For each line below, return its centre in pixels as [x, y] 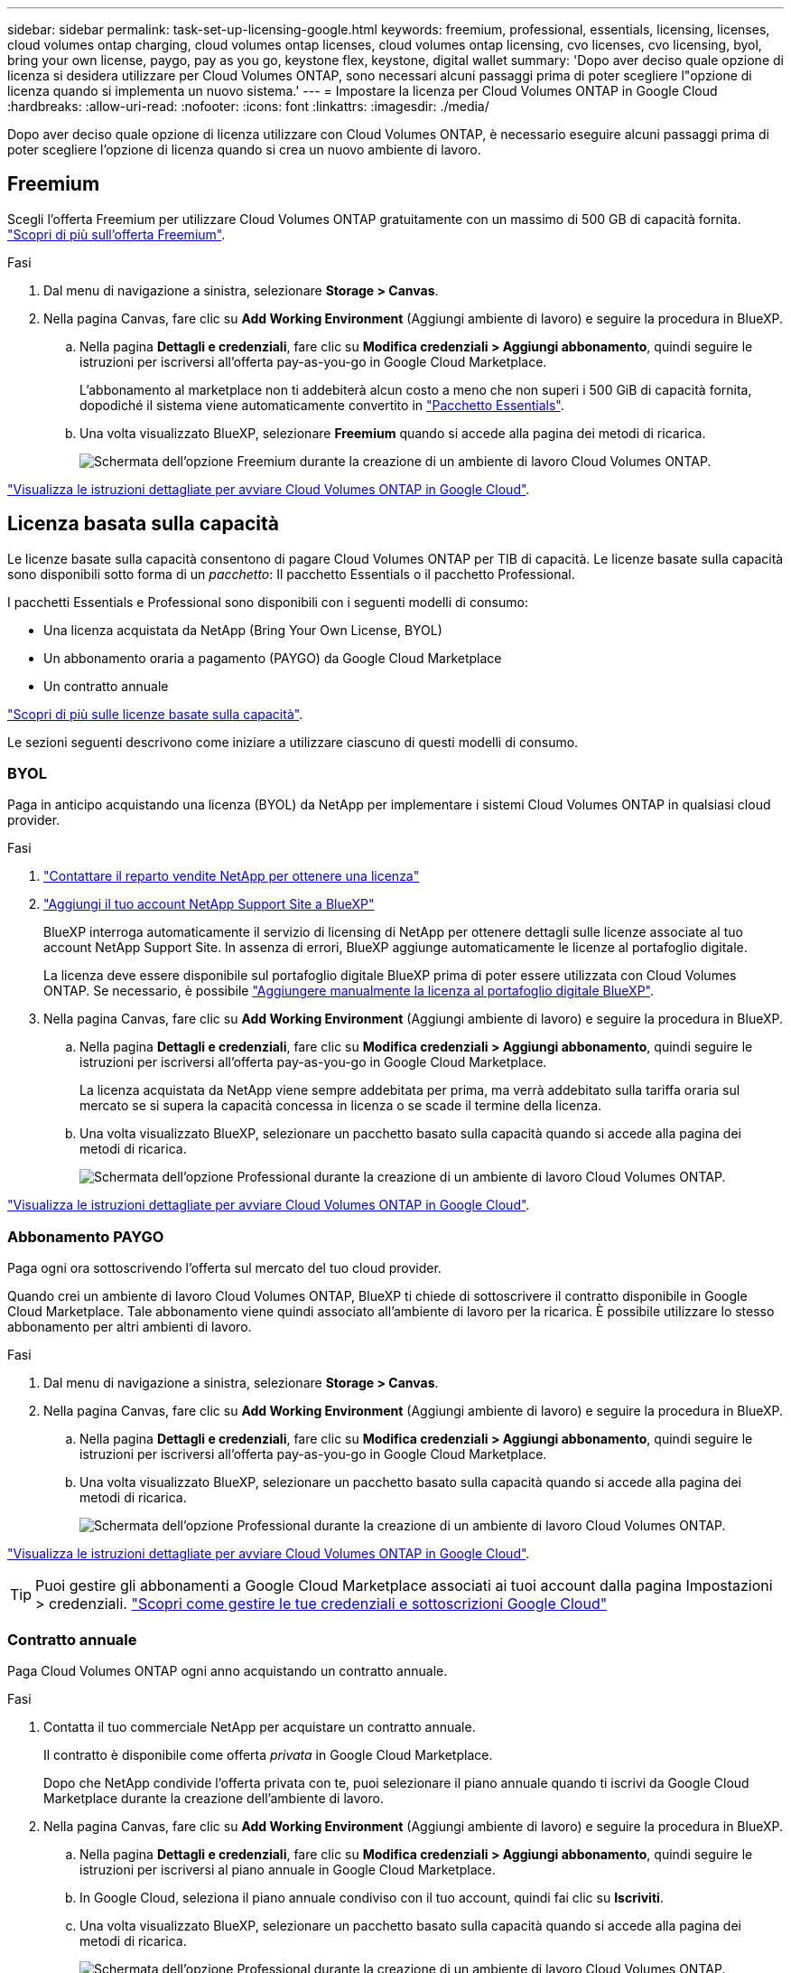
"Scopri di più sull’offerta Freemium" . [116, 234]
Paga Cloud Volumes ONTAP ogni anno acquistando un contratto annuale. [228, 1670]
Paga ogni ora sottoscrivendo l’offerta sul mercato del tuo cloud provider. [224, 1268]
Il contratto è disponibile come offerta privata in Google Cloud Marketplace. [268, 1754]
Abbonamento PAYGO [86, 1236]
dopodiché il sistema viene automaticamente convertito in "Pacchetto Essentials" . [322, 405]
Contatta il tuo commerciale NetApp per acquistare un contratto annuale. [260, 1726]
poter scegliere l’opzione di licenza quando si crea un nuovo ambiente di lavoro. [244, 150]
